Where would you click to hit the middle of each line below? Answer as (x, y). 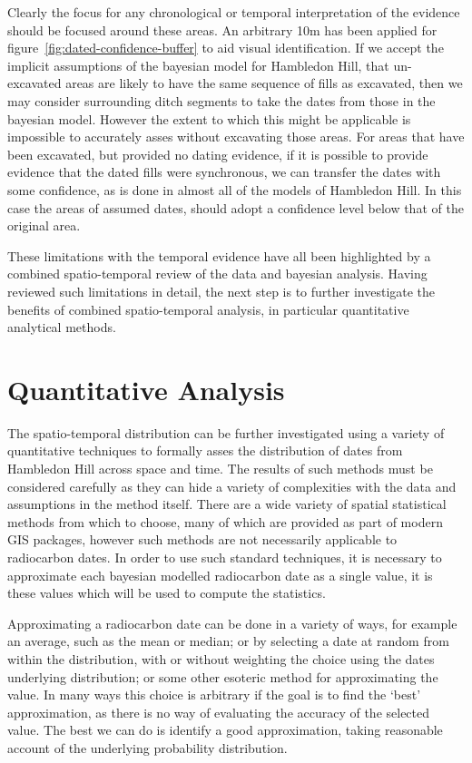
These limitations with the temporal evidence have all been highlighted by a (219, 255)
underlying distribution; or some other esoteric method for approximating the (223, 676)
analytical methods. (62, 327)
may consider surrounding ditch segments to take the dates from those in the (221, 100)
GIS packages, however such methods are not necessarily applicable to (202, 539)
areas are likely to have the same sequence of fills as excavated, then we (264, 83)
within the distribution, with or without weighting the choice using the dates (221, 658)
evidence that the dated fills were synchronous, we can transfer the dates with (224, 172)
